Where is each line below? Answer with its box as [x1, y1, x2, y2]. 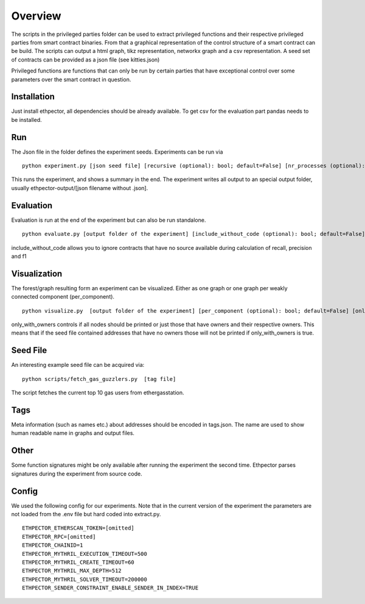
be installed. [11, 116, 42, 123]
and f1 [11, 252, 27, 260]
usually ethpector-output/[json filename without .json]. [11, 184, 148, 191]
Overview [11, 9, 61, 23]
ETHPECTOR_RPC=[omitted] [22, 533, 96, 540]
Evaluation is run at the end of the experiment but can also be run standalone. [11, 216, 206, 224]
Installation [11, 91, 55, 102]
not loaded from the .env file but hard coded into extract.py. [11, 511, 161, 517]
